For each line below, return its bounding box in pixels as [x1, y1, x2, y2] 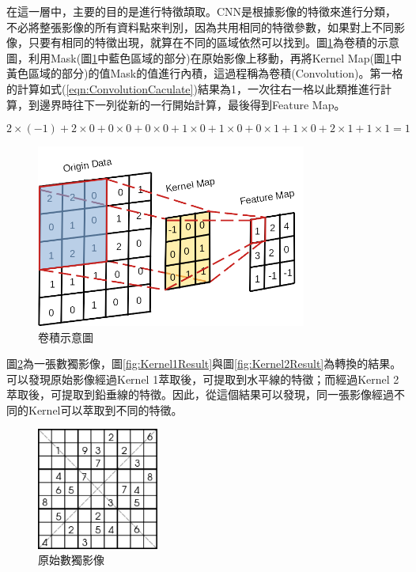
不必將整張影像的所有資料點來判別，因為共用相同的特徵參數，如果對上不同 [6, 18, 394, 35]
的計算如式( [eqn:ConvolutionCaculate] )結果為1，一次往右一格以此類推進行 [6, 80, 380, 97]
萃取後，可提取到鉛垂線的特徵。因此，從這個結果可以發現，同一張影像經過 [6, 386, 394, 403]
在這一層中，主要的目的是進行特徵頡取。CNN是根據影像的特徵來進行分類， [6, 3, 397, 19]
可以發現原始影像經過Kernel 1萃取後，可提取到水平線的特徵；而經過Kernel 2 [6, 370, 399, 387]
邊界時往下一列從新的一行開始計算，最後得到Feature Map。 [39, 96, 346, 112]
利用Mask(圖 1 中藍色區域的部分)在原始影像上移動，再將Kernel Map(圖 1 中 [28, 49, 402, 66]
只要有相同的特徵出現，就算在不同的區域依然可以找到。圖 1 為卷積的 [28, 34, 377, 51]
